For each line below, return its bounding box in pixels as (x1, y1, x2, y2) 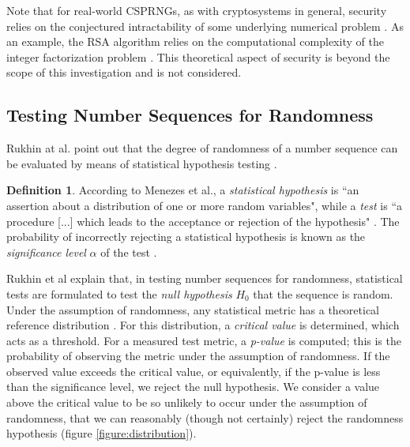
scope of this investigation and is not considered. (6, 64, 242, 81)
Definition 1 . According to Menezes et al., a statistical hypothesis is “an (6, 182, 359, 198)
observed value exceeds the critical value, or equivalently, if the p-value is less (6, 362, 381, 379)
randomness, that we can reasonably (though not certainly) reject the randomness (6, 409, 404, 426)
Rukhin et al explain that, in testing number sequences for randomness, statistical (6, 270, 403, 287)
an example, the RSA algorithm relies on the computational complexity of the (6, 33, 384, 50)
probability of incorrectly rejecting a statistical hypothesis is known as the (6, 228, 366, 245)
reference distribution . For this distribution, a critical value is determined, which (6, 317, 400, 333)
